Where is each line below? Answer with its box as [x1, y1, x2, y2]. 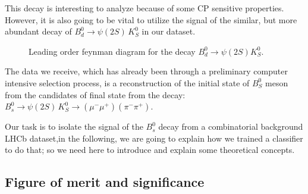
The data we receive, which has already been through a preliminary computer [5, 65, 288, 77]
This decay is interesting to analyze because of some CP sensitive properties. [5, 2, 284, 14]
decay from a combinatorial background [158, 120, 303, 133]
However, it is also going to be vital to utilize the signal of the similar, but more [5, 13, 297, 26]
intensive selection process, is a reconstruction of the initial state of [5, 76, 250, 89]
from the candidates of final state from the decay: [5, 88, 186, 101]
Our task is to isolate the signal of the [5, 120, 143, 133]
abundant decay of [5, 25, 72, 37]
